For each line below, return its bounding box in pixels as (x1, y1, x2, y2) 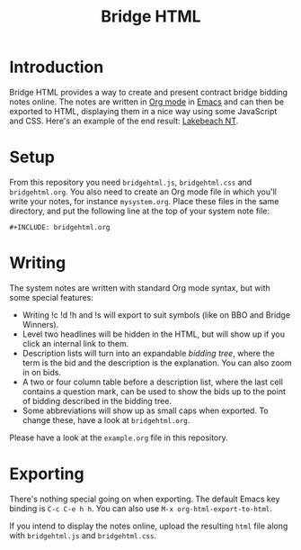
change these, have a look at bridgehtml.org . (22, 414, 190, 425)
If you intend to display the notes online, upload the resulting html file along (9, 520, 288, 531)
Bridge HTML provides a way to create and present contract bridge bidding (9, 86, 288, 97)
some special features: (9, 292, 94, 302)
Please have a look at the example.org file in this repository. (9, 432, 229, 443)
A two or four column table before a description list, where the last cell (22, 376, 283, 387)
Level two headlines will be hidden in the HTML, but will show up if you (22, 329, 286, 339)
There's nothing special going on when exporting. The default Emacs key (9, 493, 280, 504)
